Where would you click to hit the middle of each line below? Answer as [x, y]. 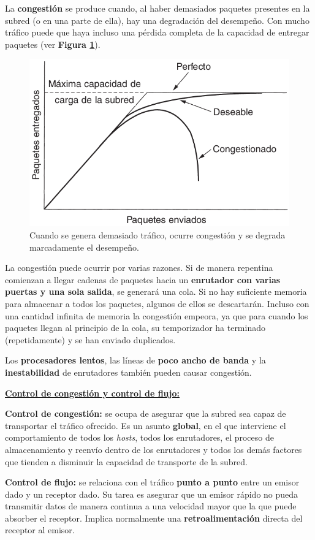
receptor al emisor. [40, 530]
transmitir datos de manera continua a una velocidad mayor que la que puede [151, 506]
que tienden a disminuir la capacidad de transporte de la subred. [126, 461]
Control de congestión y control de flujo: [92, 393]
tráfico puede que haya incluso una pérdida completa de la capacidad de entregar [157, 32]
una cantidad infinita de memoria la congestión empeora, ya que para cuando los [157, 315]
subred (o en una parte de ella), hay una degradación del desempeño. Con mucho [157, 20]
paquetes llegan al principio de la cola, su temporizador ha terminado [135, 328]
